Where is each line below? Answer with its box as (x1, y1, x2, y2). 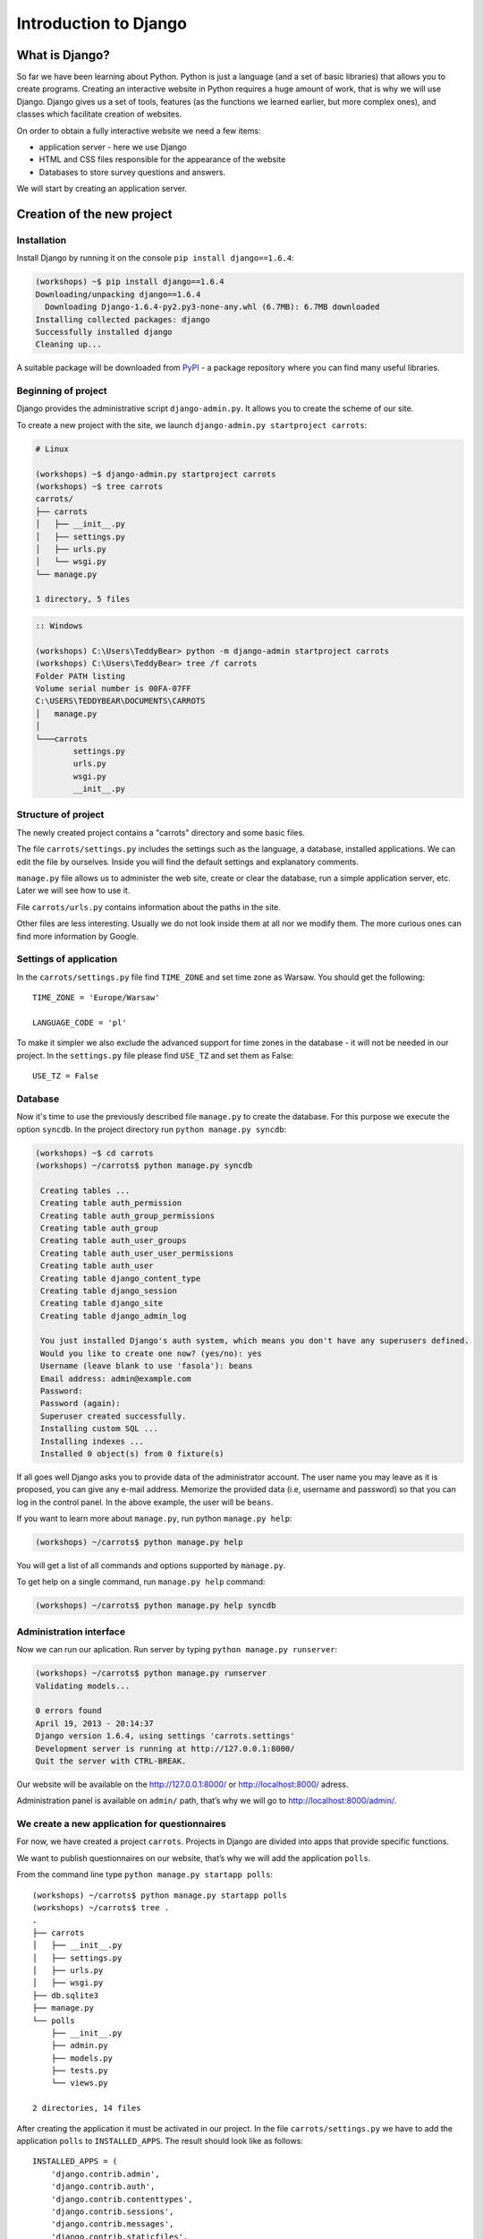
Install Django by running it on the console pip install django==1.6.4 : (16, 253, 294, 263)
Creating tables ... (40, 1185, 131, 1196)
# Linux (35, 443, 69, 454)
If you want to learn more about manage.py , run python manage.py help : (16, 1514, 292, 1524)
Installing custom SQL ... (40, 1424, 158, 1434)
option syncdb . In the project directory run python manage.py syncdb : (16, 1124, 287, 1135)
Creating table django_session (40, 1285, 178, 1296)
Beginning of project (16, 385, 107, 398)
